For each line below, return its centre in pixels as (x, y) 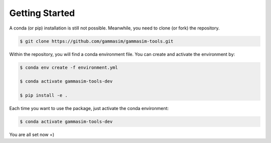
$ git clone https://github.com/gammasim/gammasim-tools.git (97, 41)
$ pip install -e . (44, 95)
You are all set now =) (32, 134)
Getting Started (42, 13)
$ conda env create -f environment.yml (69, 67)
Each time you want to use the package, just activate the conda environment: (89, 108)
